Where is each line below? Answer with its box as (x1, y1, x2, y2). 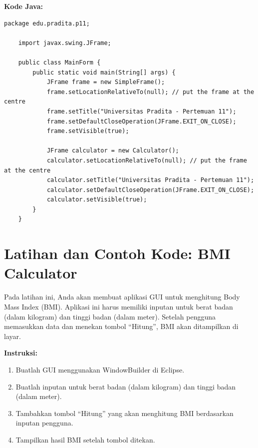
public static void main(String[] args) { (32, 68, 176, 76)
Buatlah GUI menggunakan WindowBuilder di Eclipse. (15, 364, 185, 374)
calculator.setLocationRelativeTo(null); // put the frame (46, 156, 247, 164)
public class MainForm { (18, 58, 101, 66)
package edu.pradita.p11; (4, 19, 90, 27)
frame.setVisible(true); (46, 127, 129, 135)
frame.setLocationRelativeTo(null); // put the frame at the (46, 88, 255, 95)
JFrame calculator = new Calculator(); (46, 147, 179, 154)
